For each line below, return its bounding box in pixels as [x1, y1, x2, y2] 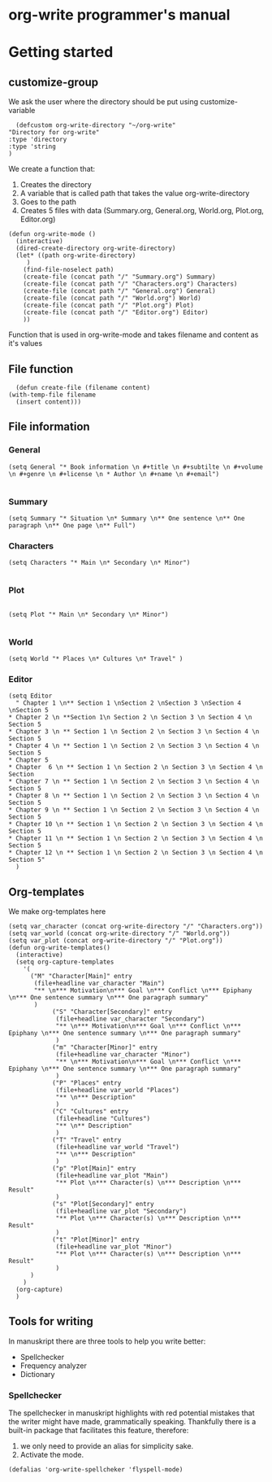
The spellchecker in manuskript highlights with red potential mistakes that [8, 1408, 255, 1418]
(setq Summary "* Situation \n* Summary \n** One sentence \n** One [8, 514, 245, 522]
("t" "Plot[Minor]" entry [51, 1235, 140, 1244]
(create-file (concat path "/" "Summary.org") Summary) [23, 273, 217, 282]
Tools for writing [8, 1314, 93, 1328]
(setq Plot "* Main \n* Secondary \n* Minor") [8, 610, 169, 619]
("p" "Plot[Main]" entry [51, 1164, 136, 1173]
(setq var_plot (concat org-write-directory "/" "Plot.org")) [8, 936, 223, 945]
